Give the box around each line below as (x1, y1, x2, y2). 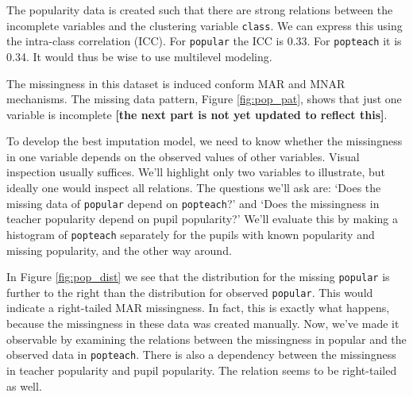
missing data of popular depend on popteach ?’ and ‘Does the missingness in (6, 195, 380, 211)
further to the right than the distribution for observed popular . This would (6, 283, 373, 300)
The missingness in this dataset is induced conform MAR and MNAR (6, 75, 345, 91)
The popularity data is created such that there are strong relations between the (6, 2, 393, 17)
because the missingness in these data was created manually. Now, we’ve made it (6, 315, 399, 332)
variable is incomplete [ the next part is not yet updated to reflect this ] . (6, 106, 388, 122)
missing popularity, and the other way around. (6, 241, 232, 258)
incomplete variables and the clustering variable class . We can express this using (6, 17, 403, 33)
